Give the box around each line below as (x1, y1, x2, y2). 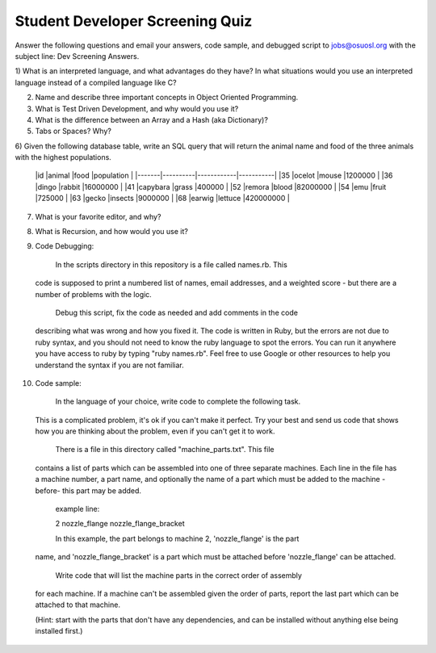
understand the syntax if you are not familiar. (35, 360, 185, 370)
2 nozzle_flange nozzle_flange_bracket (55, 519, 185, 529)
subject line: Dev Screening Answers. (15, 51, 140, 61)
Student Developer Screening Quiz (15, 12, 253, 30)
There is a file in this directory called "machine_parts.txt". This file (55, 445, 275, 454)
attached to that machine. (35, 600, 121, 609)
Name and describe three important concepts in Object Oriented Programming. (35, 93, 299, 103)
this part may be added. (61, 485, 141, 496)
